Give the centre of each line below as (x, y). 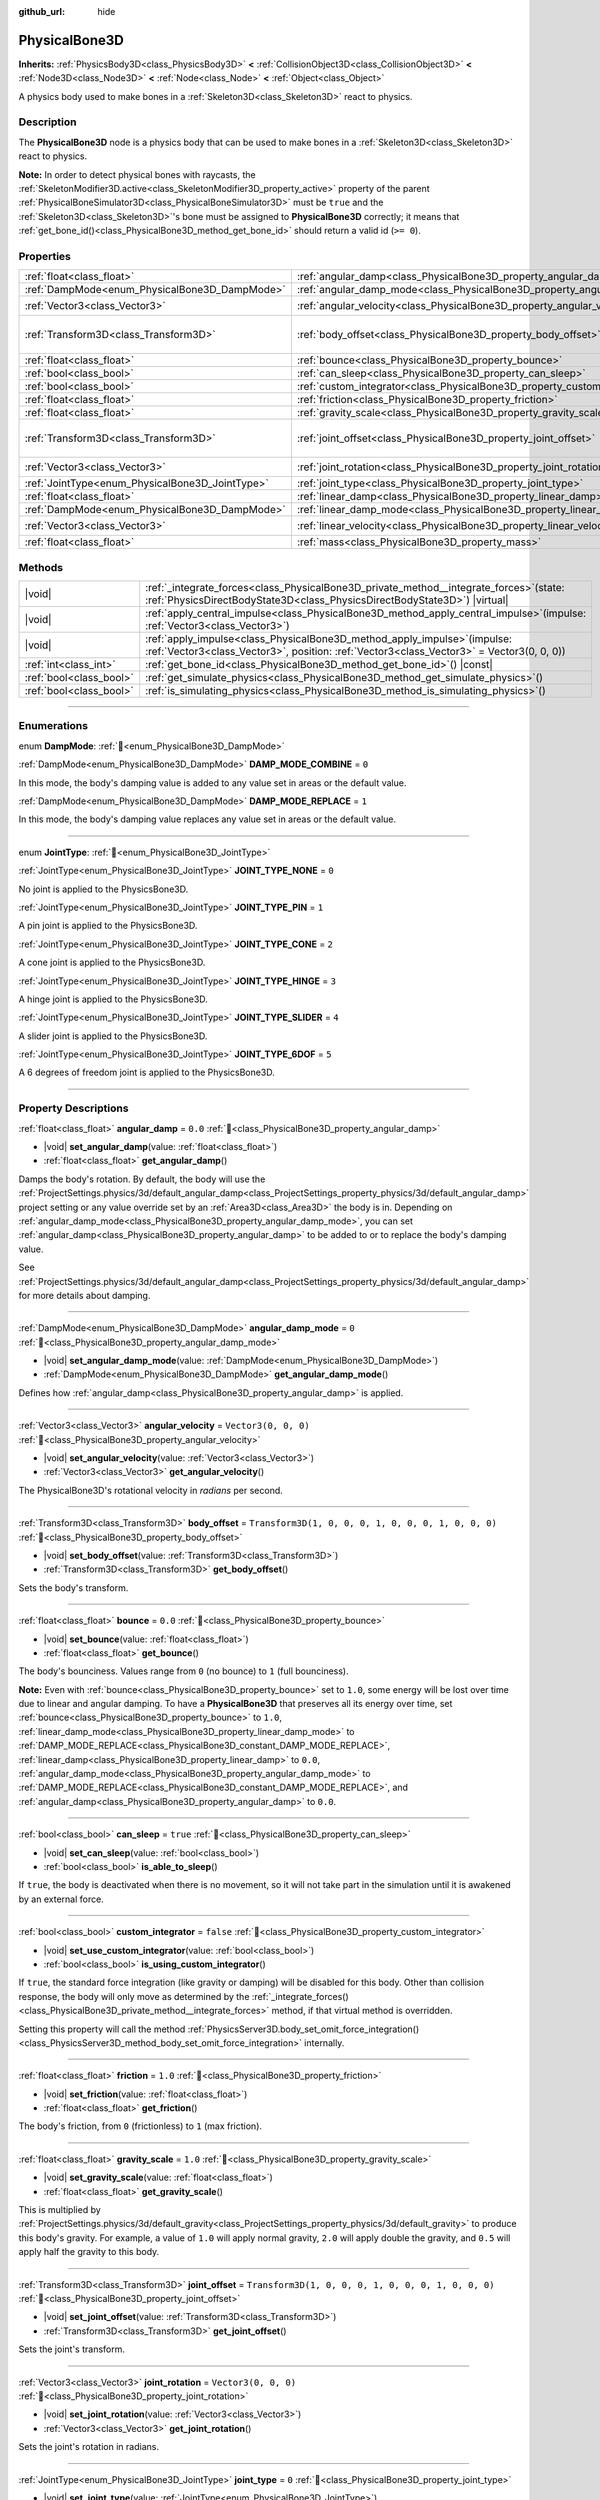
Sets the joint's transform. (71, 2349)
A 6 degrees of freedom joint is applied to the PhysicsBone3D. (146, 1072)
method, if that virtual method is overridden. (362, 2011)
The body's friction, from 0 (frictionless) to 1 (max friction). (140, 2126)
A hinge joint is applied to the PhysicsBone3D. (113, 999)
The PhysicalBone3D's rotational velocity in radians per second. (151, 1490)
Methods (41, 567)
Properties (45, 256)
